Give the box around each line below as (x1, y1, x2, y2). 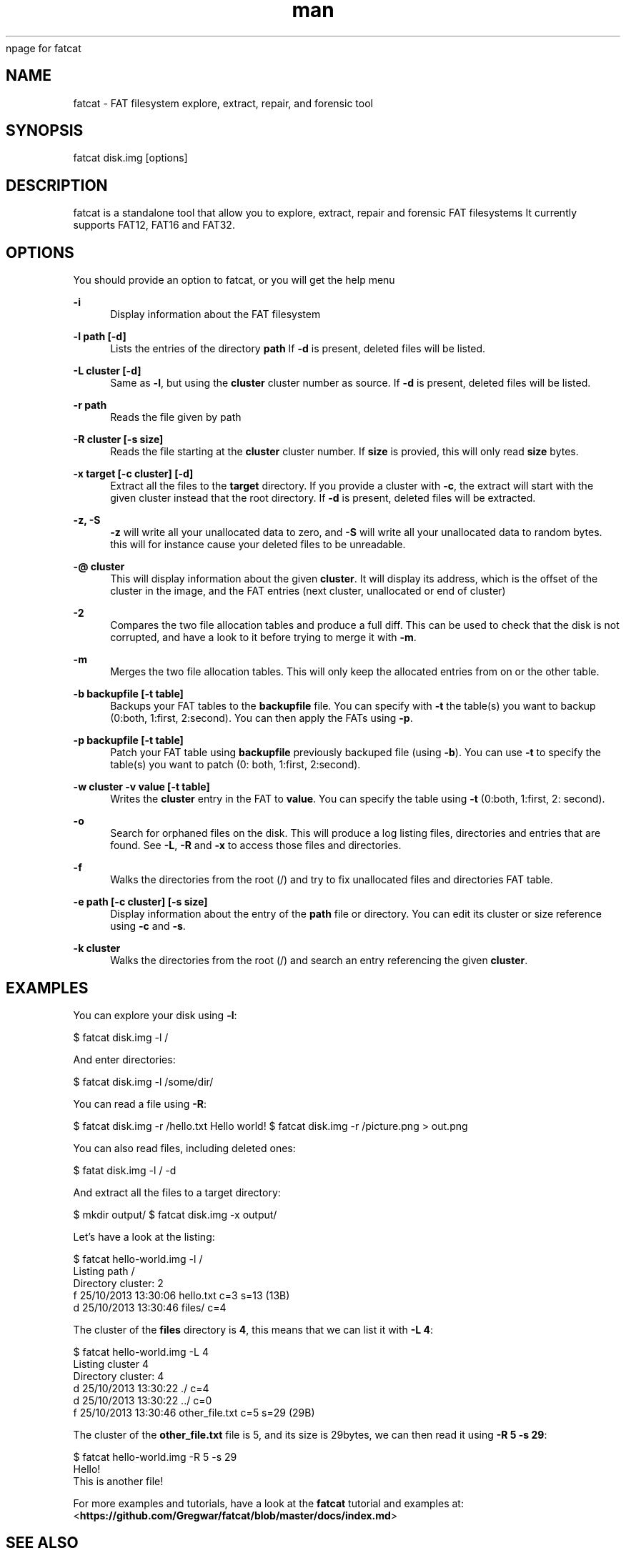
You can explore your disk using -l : (73, 1008, 237, 1021)
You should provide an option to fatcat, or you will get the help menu (73, 274, 395, 287)
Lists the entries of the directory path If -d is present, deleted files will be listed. (110, 342, 486, 355)
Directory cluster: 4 (73, 1369, 164, 1382)
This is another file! (73, 1474, 164, 1487)
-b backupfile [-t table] (73, 688, 184, 700)
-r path (73, 399, 107, 412)
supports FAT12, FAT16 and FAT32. (73, 219, 235, 232)
